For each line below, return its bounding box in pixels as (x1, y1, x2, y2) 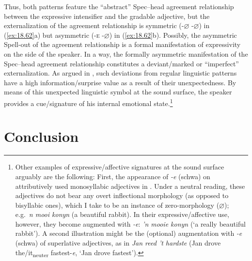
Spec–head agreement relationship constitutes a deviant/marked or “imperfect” (4, 58, 239, 68)
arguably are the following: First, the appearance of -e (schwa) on (15, 171, 210, 181)
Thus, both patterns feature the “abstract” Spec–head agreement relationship (4, 1, 234, 11)
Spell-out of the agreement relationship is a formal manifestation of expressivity (4, 39, 241, 49)
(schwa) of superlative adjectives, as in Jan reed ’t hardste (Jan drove (15, 238, 221, 248)
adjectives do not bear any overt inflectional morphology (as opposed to (15, 190, 229, 200)
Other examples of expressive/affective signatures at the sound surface (15, 162, 224, 172)
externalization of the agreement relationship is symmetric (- (4, 20, 184, 31)
